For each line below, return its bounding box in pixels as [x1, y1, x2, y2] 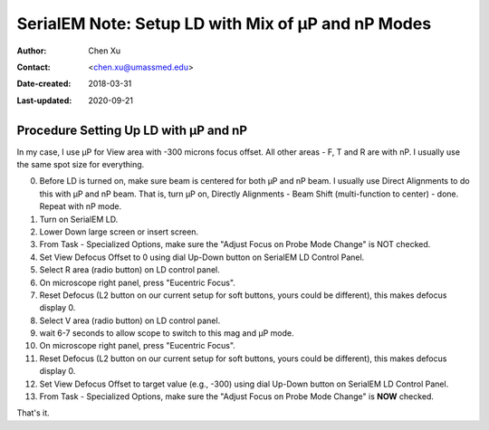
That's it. [16, 407, 50, 418]
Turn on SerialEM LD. [39, 214, 119, 225]
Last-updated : [16, 95, 72, 106]
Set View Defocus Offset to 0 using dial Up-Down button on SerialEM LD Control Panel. [39, 252, 365, 263]
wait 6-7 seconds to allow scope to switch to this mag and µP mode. [39, 328, 294, 339]
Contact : [16, 62, 52, 72]
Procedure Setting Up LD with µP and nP [16, 122, 248, 138]
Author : [16, 45, 47, 56]
